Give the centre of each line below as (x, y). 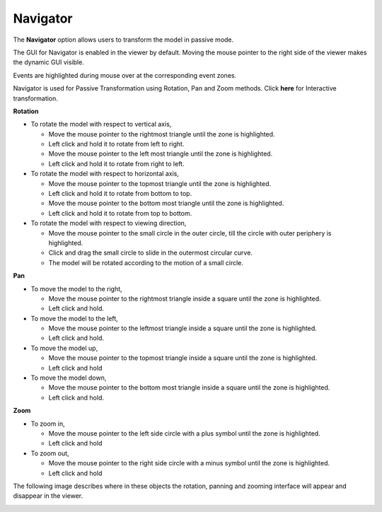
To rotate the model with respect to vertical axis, (101, 124)
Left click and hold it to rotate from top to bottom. (120, 213)
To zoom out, (50, 453)
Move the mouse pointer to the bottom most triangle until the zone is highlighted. (166, 203)
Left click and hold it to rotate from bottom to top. (120, 194)
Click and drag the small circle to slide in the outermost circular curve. (150, 253)
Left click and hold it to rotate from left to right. (116, 144)
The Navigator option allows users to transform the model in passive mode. (123, 40)
